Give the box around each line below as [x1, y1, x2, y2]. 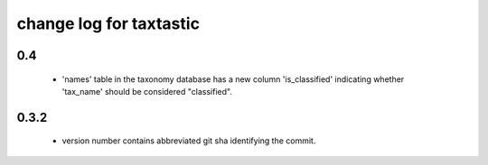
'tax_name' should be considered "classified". [61, 86, 232, 96]
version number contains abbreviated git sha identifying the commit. [61, 135, 316, 146]
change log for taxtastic [16, 14, 201, 33]
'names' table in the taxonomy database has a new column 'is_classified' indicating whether [61, 73, 405, 85]
